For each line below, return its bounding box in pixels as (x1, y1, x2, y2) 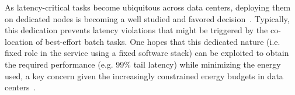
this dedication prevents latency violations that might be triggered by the (5, 24, 268, 36)
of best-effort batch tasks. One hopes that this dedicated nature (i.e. (36, 35, 280, 47)
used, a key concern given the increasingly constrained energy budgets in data (5, 69, 283, 82)
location (5, 35, 33, 47)
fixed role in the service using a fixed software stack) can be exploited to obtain (5, 47, 289, 59)
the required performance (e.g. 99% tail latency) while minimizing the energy (5, 58, 281, 70)
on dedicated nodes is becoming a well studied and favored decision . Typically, (5, 12, 290, 24)
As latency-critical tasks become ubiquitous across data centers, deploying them (5, 1, 291, 13)
